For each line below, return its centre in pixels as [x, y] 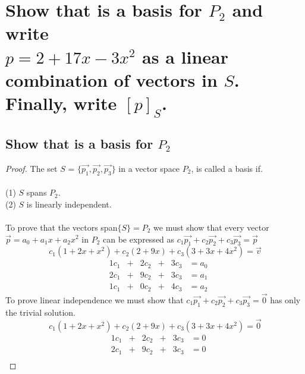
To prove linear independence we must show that [95, 299]
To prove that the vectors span [62, 227]
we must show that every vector [211, 227]
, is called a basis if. [227, 168]
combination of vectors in [111, 79]
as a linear [185, 56]
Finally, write [61, 103]
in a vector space [149, 168]
